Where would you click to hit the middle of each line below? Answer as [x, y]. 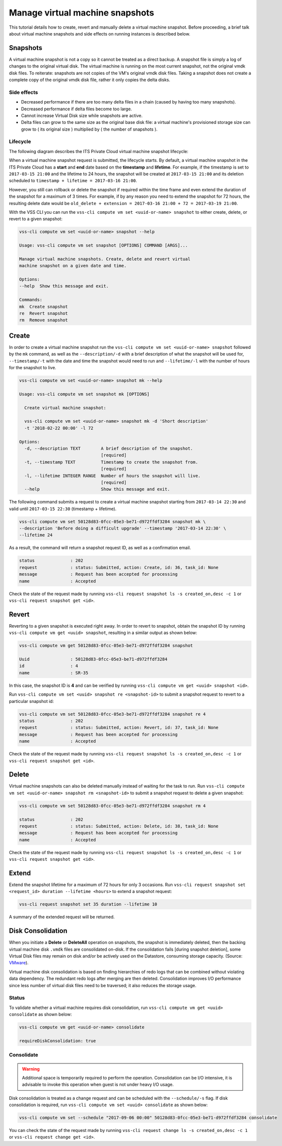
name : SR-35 [54, 673]
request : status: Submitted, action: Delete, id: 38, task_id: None [119, 826]
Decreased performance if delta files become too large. [77, 109]
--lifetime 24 [36, 535]
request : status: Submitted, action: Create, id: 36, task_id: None [119, 567]
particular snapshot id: [31, 701]
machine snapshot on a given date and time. [73, 266]
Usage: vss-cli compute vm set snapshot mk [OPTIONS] [84, 394]
